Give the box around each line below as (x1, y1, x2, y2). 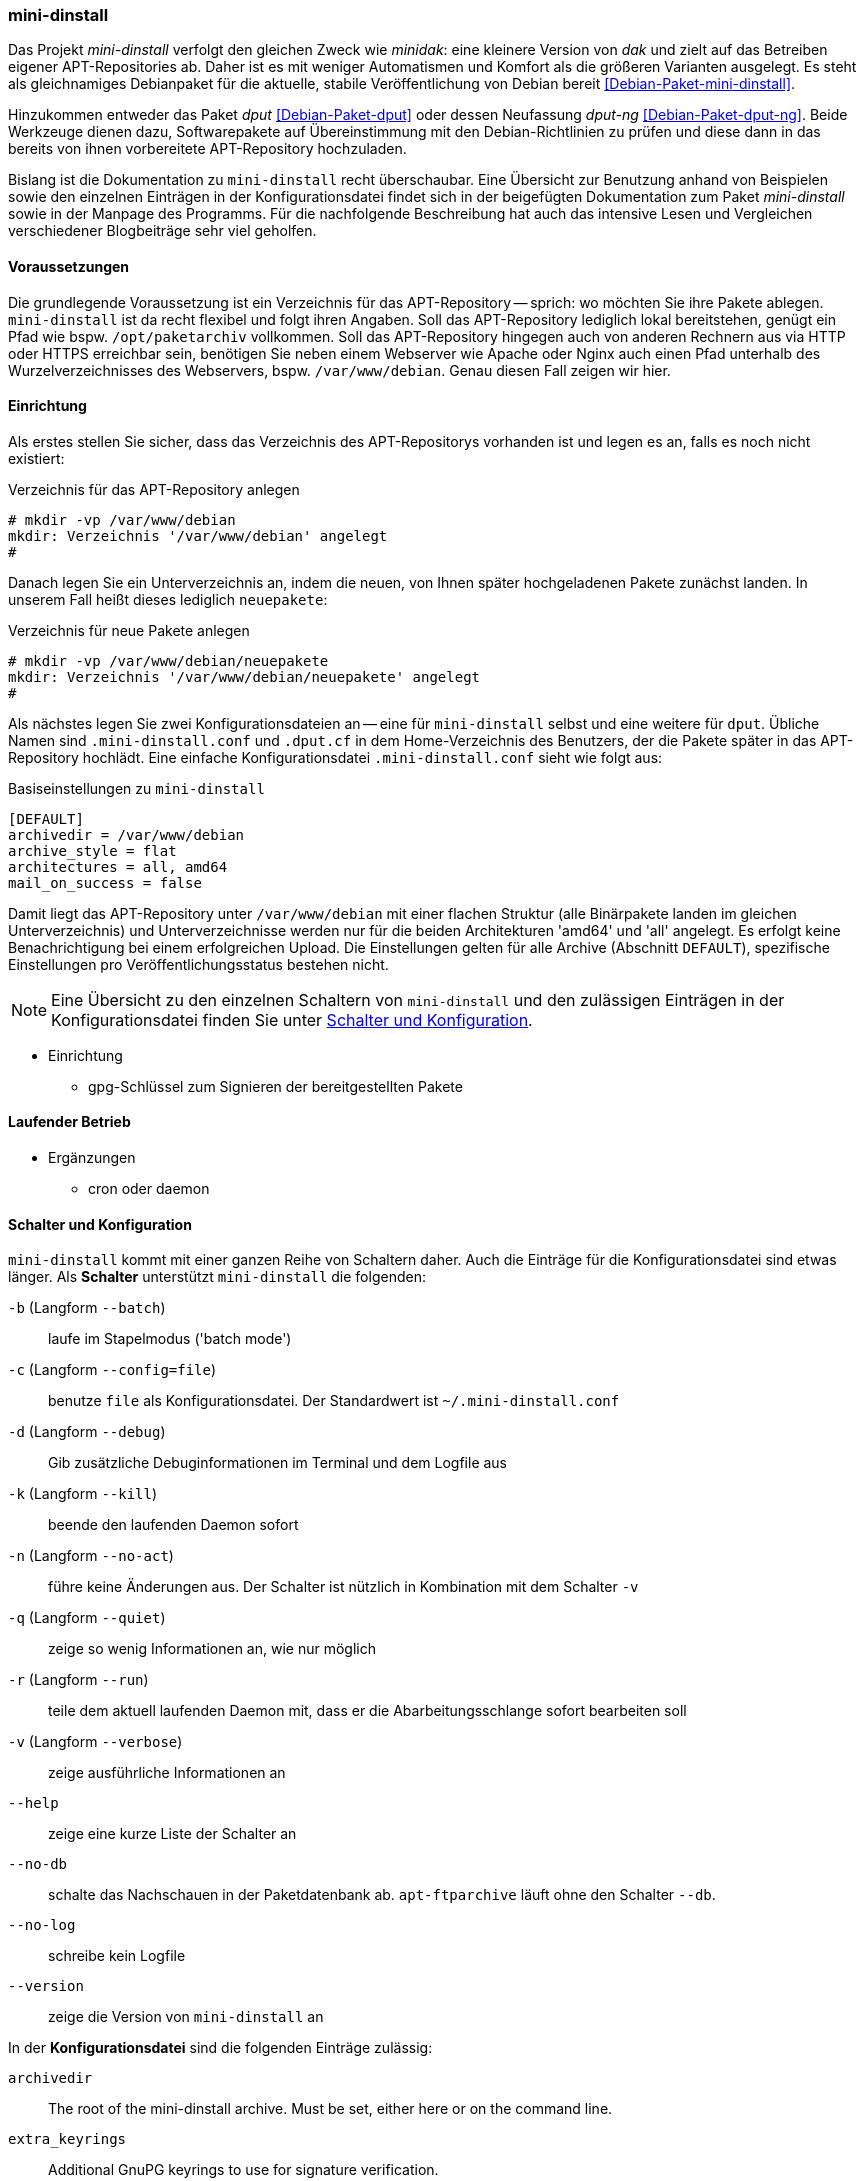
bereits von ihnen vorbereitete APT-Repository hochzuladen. (8, 140, 407, 158)
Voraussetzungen (8, 257, 130, 275)
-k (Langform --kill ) (8, 1485, 158, 1503)
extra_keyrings (8, 2131, 127, 2148)
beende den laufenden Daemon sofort (48, 1516, 299, 1534)
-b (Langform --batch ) (8, 1299, 166, 1317)
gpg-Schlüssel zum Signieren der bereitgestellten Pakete (88, 1077, 463, 1095)
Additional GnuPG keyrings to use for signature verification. (48, 2161, 439, 2179)
